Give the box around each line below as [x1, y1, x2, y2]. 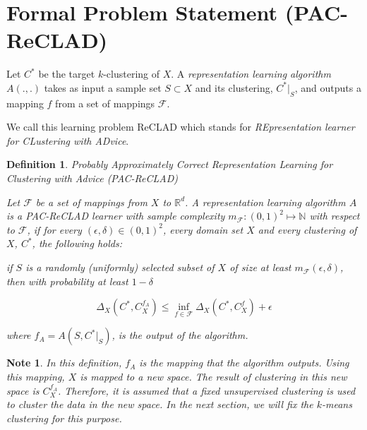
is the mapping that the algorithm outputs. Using [139, 355, 349, 370]
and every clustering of [258, 222, 357, 237]
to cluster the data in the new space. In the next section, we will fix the [6, 397, 313, 412]
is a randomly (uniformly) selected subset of [25, 260, 215, 275]
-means [322, 397, 352, 412]
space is [6, 383, 40, 398]
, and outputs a [294, 80, 361, 95]
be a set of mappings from [35, 194, 148, 209]
